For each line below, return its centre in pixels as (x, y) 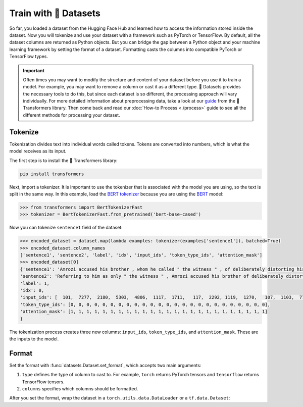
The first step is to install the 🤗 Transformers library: (64, 160)
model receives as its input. (38, 151)
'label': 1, (35, 283)
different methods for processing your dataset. (72, 115)
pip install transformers (52, 174)
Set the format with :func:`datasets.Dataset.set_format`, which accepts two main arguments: (105, 365)
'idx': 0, (32, 290)
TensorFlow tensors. (43, 382)
